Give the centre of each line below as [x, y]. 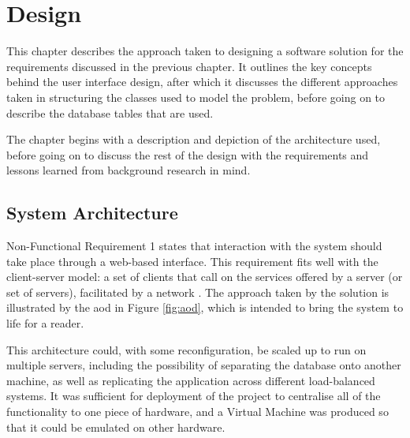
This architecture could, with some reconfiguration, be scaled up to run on [186, 349]
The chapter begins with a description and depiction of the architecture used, [194, 139]
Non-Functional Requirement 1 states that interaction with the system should [194, 246]
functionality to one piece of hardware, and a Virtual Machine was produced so [198, 412]
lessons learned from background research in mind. [129, 170]
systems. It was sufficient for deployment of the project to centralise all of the [194, 396]
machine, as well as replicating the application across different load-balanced [191, 380]
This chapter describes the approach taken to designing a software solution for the [205, 51]
